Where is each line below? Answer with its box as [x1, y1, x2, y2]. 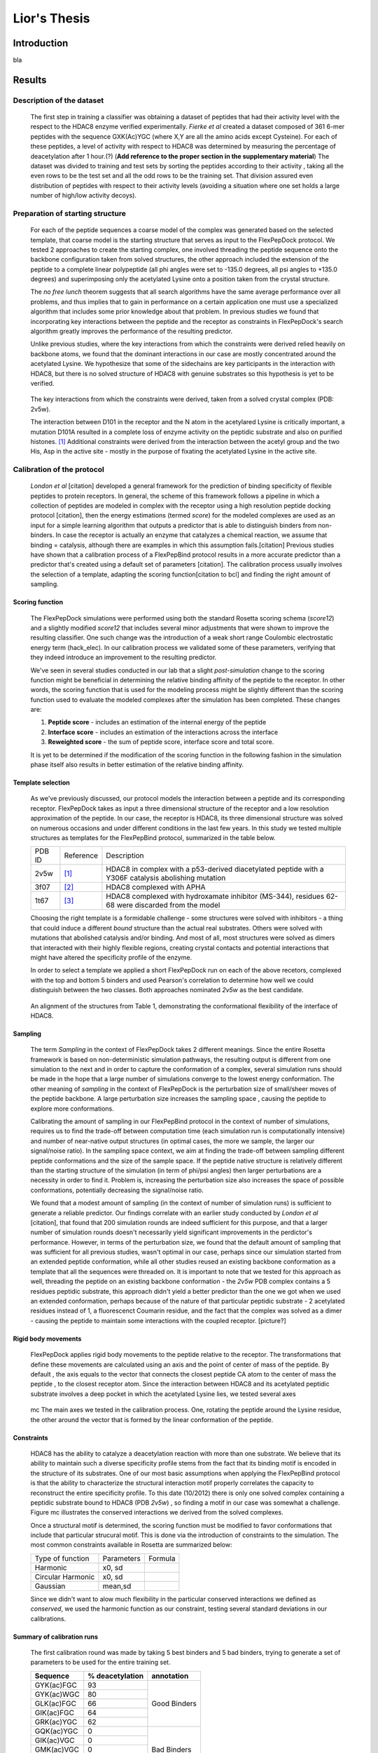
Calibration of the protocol [13, 465, 105, 475]
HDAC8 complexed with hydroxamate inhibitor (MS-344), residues [106, 891, 325, 901]
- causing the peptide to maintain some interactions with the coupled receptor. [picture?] [30, 1316, 286, 1325]
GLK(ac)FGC [34, 1698, 77, 1708]
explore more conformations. [30, 1104, 115, 1113]
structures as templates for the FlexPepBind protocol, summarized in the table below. [30, 833, 276, 841]
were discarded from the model [116, 900, 220, 910]
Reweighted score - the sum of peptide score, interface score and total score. [48, 738, 274, 746]
